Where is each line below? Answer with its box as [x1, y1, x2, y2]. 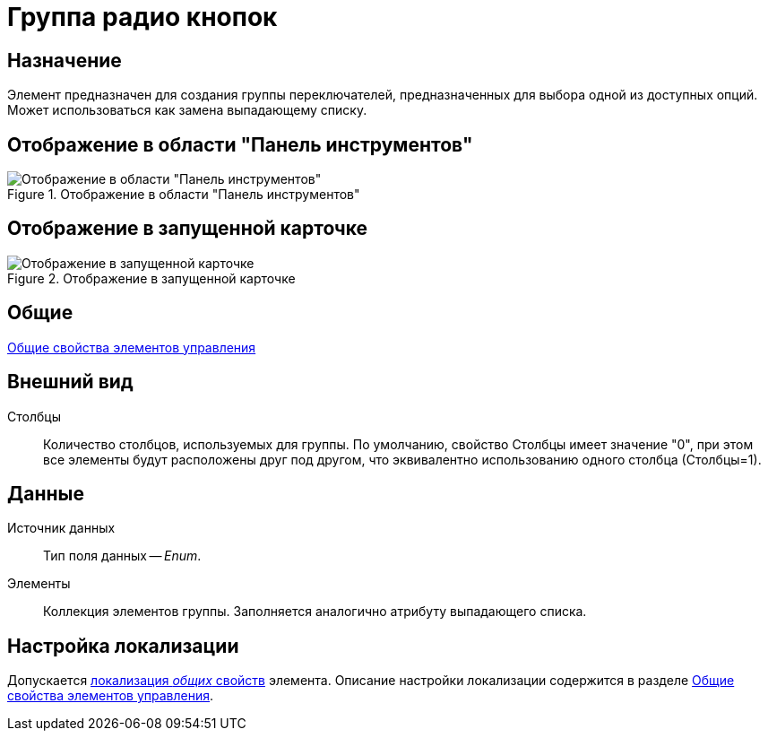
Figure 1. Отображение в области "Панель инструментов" [7, 187, 360, 203]
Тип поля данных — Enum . [43, 548, 202, 564]
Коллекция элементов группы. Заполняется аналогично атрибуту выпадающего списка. [43, 603, 587, 620]
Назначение [7, 48, 122, 72]
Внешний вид [7, 370, 134, 394]
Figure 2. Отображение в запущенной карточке [7, 270, 296, 286]
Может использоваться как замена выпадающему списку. [7, 102, 367, 118]
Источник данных [7, 520, 116, 536]
